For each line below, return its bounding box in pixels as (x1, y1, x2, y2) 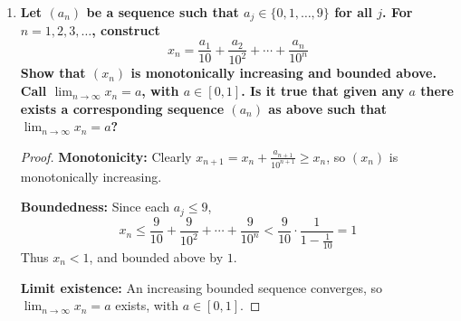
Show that (20, 63, 86, 82)
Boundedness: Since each (20, 197, 170, 216)
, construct (91, 21, 160, 40)
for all (334, 3, 372, 21)
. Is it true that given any (241, 81, 405, 100)
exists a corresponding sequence (20, 99, 225, 118)
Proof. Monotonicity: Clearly (20, 146, 192, 165)
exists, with (115, 296, 178, 315)
